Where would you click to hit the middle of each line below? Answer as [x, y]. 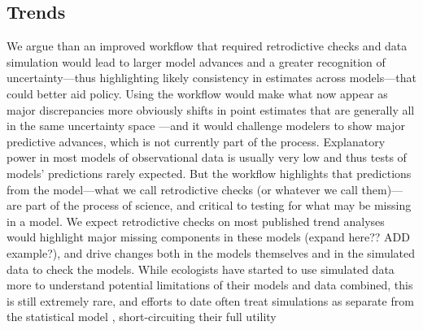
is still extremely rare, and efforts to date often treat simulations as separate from [210, 300]
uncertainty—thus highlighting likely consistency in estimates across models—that [211, 78]
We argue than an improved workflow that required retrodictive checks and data [207, 46]
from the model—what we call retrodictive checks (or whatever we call [182, 189]
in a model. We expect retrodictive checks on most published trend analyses [196, 221]
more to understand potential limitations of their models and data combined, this [210, 285]
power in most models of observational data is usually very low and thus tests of [207, 157]
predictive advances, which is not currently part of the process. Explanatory [196, 141]
